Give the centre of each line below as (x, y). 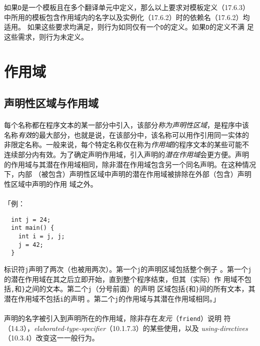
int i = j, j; (41, 236)
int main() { (33, 228)
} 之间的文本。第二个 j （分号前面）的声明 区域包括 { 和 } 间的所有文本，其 (138, 289)
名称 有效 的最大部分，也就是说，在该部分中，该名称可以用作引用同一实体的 (126, 134)
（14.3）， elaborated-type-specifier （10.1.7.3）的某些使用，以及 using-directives (126, 328)
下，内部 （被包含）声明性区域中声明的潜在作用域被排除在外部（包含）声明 (128, 174)
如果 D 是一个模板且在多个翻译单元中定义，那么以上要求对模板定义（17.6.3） (127, 7)
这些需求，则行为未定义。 (46, 36)
